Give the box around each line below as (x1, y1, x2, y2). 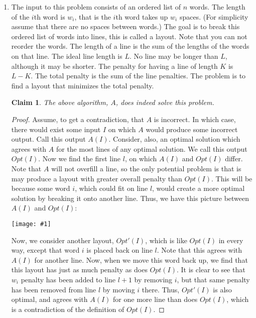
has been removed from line (11, 284, 96, 294)
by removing (134, 274, 173, 284)
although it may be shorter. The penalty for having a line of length (11, 60, 218, 71)
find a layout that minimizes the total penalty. (11, 80, 154, 90)
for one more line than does (113, 294, 198, 304)
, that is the (74, 11, 111, 22)
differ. (225, 153, 243, 164)
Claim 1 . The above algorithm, (11, 97, 108, 108)
